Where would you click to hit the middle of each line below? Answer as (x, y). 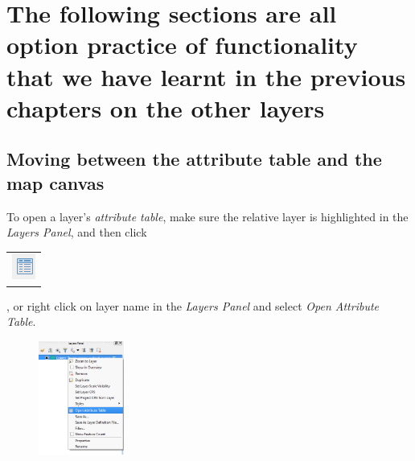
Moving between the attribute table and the (194, 159)
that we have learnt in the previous (206, 76)
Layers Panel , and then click (77, 232)
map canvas (55, 182)
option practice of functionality (182, 45)
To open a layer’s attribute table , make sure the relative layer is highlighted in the (207, 216)
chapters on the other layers (166, 107)
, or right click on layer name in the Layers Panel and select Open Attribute (193, 305)
